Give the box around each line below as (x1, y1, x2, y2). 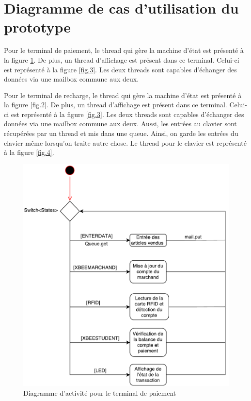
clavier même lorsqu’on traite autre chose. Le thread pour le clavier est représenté (4, 137, 247, 148)
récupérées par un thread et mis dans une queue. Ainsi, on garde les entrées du (4, 128, 238, 138)
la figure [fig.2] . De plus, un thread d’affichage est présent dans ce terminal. (4, 100, 227, 110)
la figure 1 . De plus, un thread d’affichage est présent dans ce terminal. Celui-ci (4, 54, 239, 65)
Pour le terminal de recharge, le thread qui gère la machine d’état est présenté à (4, 90, 242, 100)
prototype (4, 17, 71, 37)
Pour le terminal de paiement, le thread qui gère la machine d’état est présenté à (4, 45, 244, 55)
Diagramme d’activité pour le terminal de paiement (23, 387, 176, 398)
